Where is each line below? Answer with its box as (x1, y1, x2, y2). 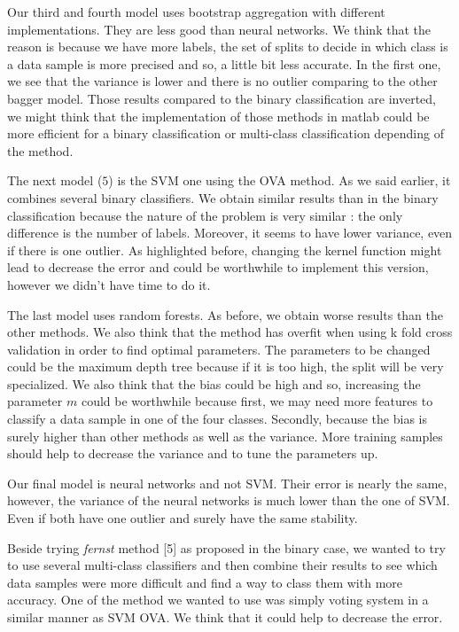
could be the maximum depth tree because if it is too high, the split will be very (7, 357, 444, 376)
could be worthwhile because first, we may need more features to (81, 392, 433, 410)
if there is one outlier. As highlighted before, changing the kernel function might (7, 240, 442, 259)
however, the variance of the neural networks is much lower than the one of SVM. (7, 491, 450, 510)
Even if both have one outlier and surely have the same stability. (7, 509, 358, 527)
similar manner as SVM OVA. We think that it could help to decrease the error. (7, 608, 443, 626)
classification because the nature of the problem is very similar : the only (7, 206, 403, 224)
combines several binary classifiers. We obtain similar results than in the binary (7, 188, 439, 207)
